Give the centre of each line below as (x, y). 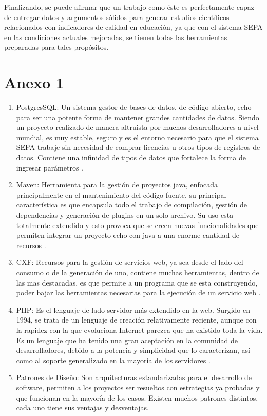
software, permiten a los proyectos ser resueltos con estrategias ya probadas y (138, 387)
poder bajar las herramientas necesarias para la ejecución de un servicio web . (138, 292)
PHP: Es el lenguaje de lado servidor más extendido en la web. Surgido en (133, 309)
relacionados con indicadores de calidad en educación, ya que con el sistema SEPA (133, 27)
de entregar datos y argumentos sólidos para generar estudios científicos (117, 17)
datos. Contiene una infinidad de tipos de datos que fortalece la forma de (131, 157)
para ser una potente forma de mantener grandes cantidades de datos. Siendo (138, 117)
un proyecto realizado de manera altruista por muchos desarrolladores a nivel (137, 127)
